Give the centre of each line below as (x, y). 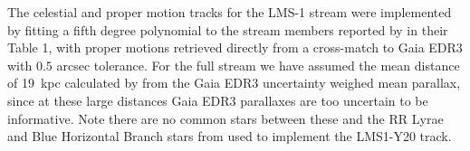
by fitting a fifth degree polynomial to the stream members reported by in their (228, 29)
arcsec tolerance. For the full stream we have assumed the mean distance (258, 65)
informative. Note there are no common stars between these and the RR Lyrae (225, 118)
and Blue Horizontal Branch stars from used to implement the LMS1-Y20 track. (230, 136)
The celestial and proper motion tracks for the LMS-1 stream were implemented (230, 12)
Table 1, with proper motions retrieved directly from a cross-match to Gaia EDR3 (235, 47)
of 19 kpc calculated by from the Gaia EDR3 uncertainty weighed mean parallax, (234, 83)
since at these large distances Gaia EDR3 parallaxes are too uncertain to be (218, 100)
